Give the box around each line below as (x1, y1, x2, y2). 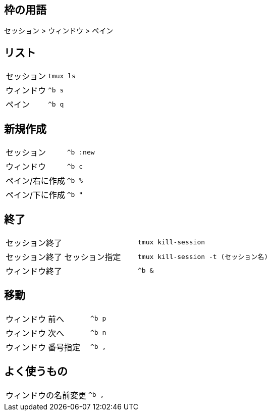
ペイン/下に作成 (6, 190, 65, 200)
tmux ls (48, 72, 76, 80)
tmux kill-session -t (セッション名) (138, 253, 268, 261)
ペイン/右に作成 (6, 176, 65, 186)
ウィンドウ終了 (6, 266, 63, 276)
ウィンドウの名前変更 (6, 390, 87, 400)
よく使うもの (4, 365, 68, 378)
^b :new (67, 148, 95, 156)
